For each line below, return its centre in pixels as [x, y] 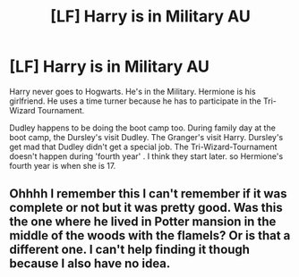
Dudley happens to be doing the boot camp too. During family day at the [142, 128]
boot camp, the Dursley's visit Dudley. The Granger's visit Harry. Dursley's [146, 137]
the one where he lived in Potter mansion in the [143, 222]
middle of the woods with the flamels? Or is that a [150, 235]
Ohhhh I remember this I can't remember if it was [149, 194]
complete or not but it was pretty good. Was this [146, 208]
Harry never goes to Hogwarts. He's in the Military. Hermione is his [133, 91]
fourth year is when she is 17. [63, 165]
